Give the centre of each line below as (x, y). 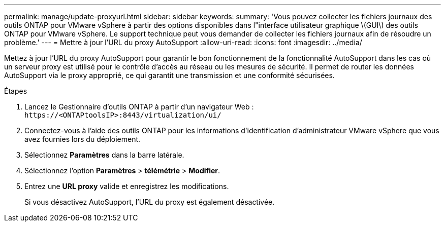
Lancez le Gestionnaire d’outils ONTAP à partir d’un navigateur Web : (139, 107)
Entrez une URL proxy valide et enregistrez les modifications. (127, 186)
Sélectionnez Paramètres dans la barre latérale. (104, 155)
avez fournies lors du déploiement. (83, 139)
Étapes (16, 91)
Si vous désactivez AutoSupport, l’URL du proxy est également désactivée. (150, 202)
